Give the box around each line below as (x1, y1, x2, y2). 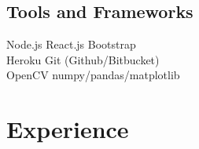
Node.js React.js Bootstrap (6, 36, 136, 53)
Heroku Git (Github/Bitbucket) (6, 51, 160, 67)
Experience (6, 113, 129, 145)
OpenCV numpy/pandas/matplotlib (6, 67, 180, 83)
